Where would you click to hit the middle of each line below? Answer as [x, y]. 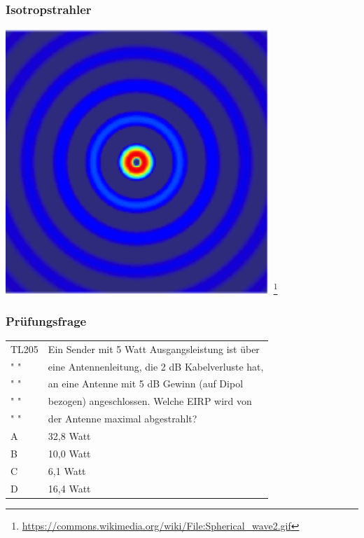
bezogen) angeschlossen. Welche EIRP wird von [150, 401]
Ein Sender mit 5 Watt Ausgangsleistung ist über [154, 349]
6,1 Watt [67, 470]
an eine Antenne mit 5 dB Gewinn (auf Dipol [146, 384]
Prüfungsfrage [46, 320]
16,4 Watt [69, 488]
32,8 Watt [69, 436]
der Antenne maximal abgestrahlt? [122, 419]
